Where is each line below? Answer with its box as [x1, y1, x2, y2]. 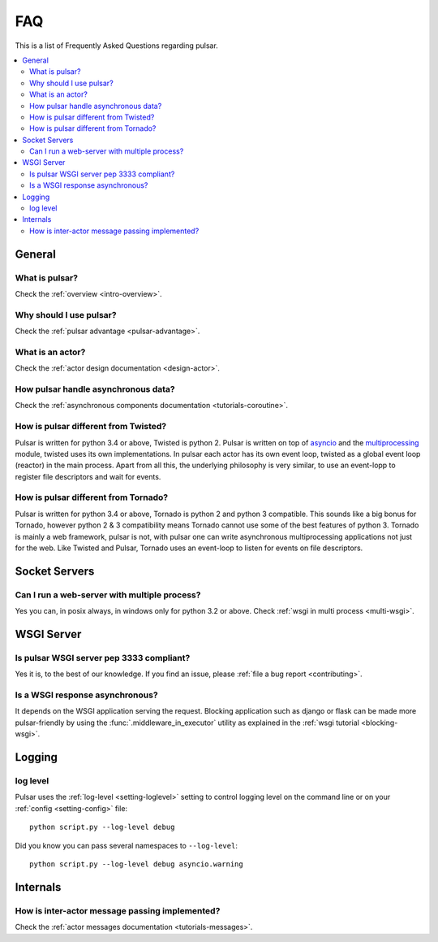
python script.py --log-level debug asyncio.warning [29, 859, 243, 869]
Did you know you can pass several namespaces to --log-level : [15, 840, 238, 850]
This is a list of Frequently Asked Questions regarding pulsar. [15, 41, 218, 50]
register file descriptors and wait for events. [15, 471, 161, 481]
